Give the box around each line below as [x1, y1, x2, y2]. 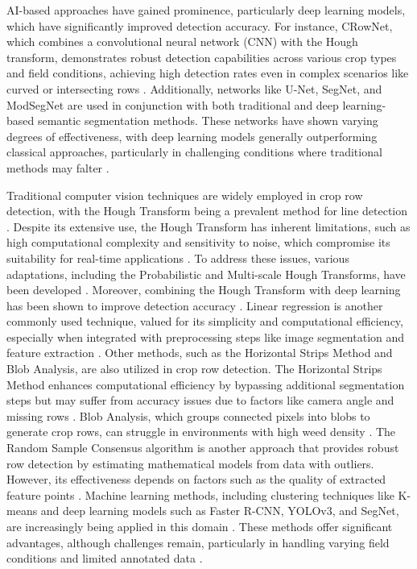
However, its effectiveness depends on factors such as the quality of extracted [6, 471, 386, 488]
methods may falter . [6, 159, 109, 176]
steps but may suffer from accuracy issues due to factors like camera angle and [6, 392, 394, 409]
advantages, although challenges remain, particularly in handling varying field [6, 534, 390, 550]
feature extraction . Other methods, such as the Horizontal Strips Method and [6, 344, 393, 361]
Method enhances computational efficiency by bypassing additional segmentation [6, 376, 405, 392]
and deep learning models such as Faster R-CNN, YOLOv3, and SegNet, [40, 502, 399, 519]
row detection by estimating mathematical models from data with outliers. [6, 455, 374, 471]
